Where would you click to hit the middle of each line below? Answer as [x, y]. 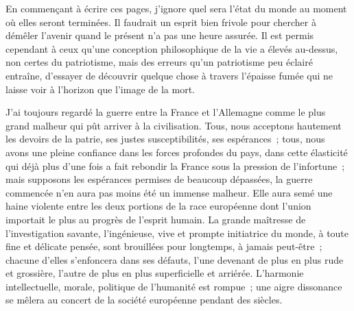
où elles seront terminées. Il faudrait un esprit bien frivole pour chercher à [161, 22]
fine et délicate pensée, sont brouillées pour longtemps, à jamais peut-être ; [164, 246]
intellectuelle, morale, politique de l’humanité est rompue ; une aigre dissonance [174, 286]
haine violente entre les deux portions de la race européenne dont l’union [158, 206]
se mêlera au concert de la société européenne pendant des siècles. [144, 300]
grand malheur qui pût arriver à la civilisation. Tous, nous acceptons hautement [174, 125]
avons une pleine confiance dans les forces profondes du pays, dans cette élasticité [177, 152]
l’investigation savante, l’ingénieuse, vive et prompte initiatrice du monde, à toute [177, 233]
